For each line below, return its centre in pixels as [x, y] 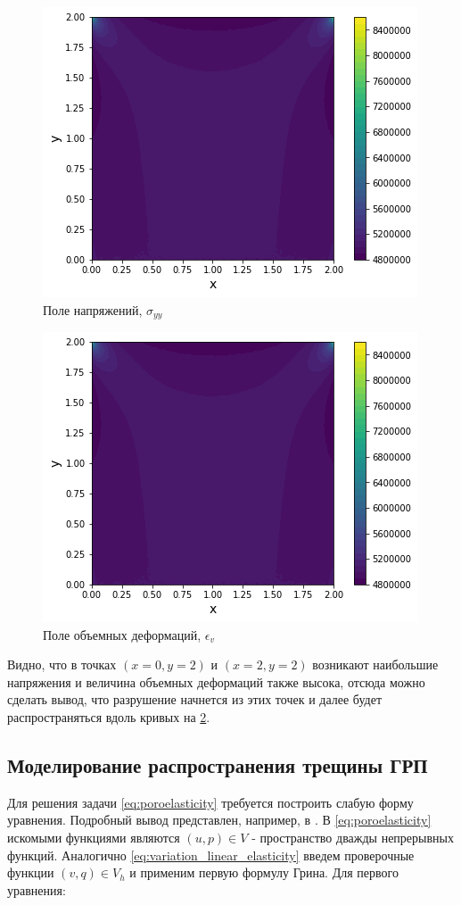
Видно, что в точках [62, 664]
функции [31, 872]
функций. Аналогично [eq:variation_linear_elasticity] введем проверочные [211, 855]
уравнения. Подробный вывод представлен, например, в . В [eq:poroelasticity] [219, 820]
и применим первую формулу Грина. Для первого [264, 872]
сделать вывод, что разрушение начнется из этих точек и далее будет [195, 699]
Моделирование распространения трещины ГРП [218, 765]
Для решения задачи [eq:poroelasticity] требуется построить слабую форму [210, 802]
